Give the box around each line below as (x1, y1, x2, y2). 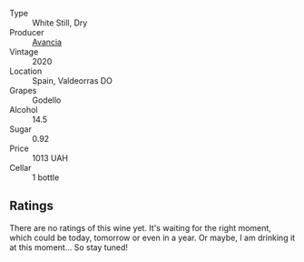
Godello (32, 95, 62, 106)
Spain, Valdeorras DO (32, 76, 113, 86)
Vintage (9, 46, 39, 57)
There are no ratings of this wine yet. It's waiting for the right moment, (9, 222, 272, 233)
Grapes (9, 86, 37, 96)
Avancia (32, 36, 62, 47)
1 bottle (32, 172, 60, 183)
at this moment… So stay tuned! (9, 241, 129, 253)
